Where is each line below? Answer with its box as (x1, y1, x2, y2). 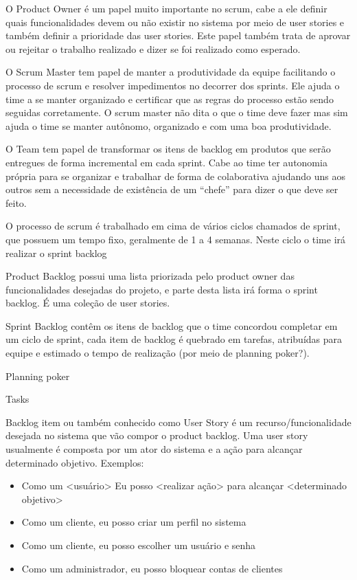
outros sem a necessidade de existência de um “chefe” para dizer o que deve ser (5, 182, 338, 197)
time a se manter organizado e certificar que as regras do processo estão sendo (5, 91, 334, 106)
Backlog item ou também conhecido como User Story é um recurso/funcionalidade (5, 414, 352, 429)
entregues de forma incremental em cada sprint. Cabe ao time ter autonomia (5, 155, 327, 169)
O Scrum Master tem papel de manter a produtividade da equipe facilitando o (5, 65, 336, 79)
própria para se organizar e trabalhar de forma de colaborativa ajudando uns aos (5, 168, 345, 183)
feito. (5, 195, 27, 210)
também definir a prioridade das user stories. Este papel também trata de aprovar (5, 28, 351, 43)
